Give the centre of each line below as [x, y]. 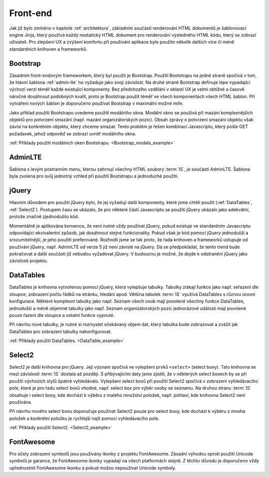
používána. [21, 402]
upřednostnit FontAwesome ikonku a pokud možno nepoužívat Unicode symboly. [93, 468]
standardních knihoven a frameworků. [48, 49]
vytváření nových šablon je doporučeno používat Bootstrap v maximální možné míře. [96, 103]
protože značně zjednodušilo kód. [44, 217]
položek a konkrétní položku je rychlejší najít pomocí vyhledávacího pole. [84, 418]
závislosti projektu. [29, 261]
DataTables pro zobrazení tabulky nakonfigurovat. [60, 332]
